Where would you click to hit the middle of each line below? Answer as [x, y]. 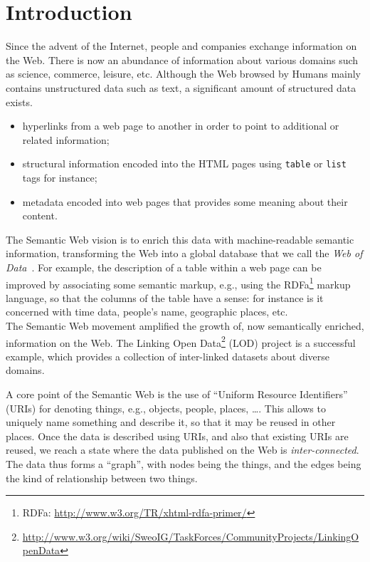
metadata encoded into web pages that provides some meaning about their [185, 201]
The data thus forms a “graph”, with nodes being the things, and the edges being [184, 463]
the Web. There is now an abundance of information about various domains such [182, 59]
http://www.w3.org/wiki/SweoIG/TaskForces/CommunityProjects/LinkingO [191, 536]
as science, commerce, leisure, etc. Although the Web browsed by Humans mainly [183, 74]
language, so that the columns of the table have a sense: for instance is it [165, 297]
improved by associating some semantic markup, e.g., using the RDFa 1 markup [178, 283]
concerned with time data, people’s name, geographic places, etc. [147, 312]
